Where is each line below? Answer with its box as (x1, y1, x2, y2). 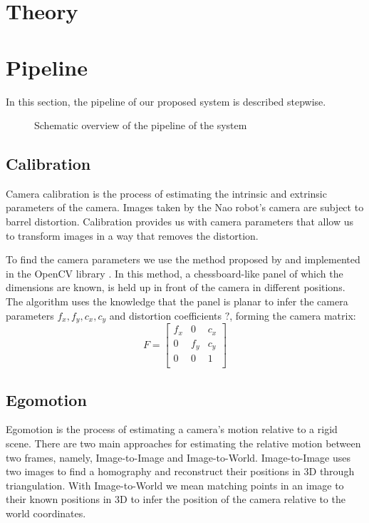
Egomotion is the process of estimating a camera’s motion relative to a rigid (6, 422, 338, 437)
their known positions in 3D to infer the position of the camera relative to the (6, 492, 345, 507)
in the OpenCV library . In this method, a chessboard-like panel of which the (6, 265, 343, 280)
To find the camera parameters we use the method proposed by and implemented (6, 252, 360, 267)
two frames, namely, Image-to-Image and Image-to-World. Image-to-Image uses (6, 450, 350, 464)
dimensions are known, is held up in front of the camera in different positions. (6, 280, 345, 295)
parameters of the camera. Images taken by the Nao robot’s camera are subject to (6, 200, 364, 215)
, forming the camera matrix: (229, 308, 356, 323)
